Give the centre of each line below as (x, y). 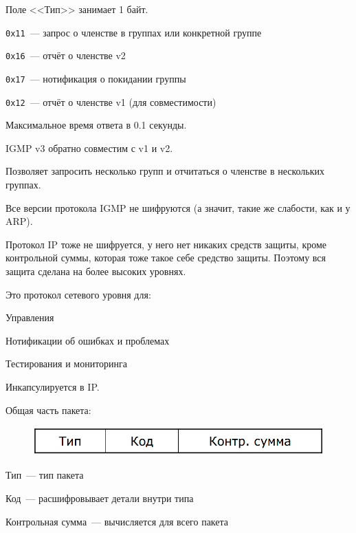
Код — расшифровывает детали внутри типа (100, 498)
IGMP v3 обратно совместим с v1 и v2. (89, 148)
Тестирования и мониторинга (67, 363)
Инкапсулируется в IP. (53, 386)
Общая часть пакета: (48, 410)
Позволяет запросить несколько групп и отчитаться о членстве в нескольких (165, 171)
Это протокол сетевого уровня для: (78, 294)
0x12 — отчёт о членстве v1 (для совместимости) (111, 101)
